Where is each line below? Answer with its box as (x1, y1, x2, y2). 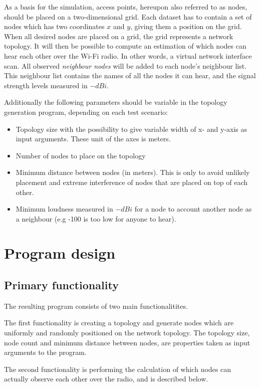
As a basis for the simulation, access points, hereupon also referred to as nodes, (4, 2, 247, 12)
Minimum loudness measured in (16, 204, 113, 214)
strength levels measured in (4, 80, 88, 90)
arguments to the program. (4, 347, 87, 357)
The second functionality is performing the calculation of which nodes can (4, 363, 231, 374)
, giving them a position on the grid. (130, 21, 242, 32)
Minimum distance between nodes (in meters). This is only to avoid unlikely (16, 167, 250, 177)
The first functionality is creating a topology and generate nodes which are (4, 317, 234, 328)
